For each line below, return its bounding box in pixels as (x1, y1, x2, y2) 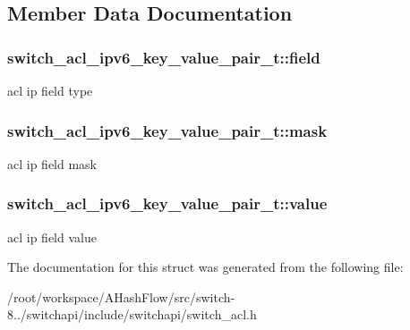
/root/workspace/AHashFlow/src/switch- (7, 287, 235, 306)
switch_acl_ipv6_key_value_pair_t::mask (7, 119, 328, 141)
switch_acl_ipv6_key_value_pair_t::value (7, 192, 328, 215)
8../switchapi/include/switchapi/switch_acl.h (7, 305, 257, 324)
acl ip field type (7, 81, 93, 99)
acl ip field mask (7, 154, 98, 173)
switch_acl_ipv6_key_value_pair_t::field (7, 46, 320, 68)
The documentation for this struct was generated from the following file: (7, 258, 404, 276)
